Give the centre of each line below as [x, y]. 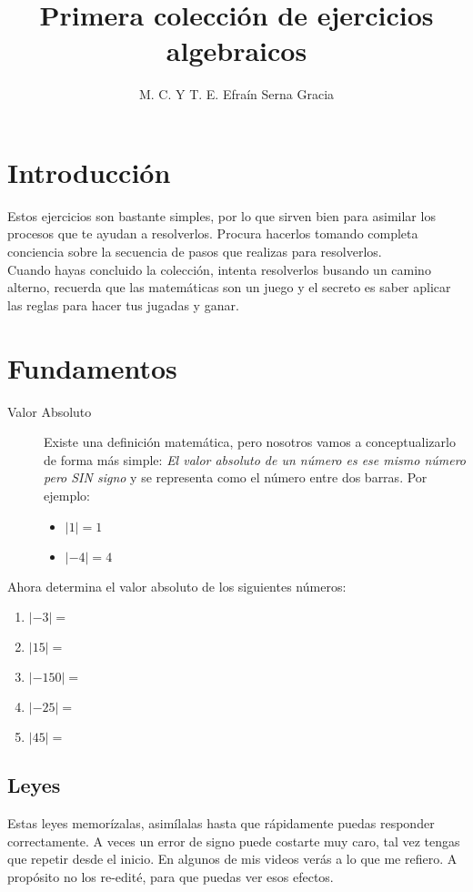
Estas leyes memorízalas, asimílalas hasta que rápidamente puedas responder [221, 823]
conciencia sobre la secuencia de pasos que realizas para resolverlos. [195, 252]
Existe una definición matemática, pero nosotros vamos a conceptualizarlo [250, 442]
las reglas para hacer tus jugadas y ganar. [123, 304]
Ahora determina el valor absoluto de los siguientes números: [177, 586]
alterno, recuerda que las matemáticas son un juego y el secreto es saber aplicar [229, 287]
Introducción [89, 172]
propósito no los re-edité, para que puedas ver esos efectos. [171, 877]
